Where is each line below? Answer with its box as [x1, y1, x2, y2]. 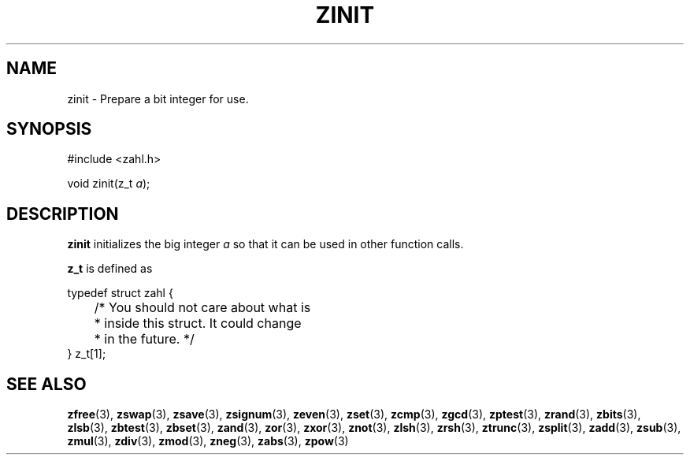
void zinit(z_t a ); [67, 177, 150, 191]
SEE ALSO [6, 374, 87, 394]
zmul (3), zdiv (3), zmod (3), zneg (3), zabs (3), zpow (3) [67, 434, 349, 448]
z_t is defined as [67, 262, 153, 276]
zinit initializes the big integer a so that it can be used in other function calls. [67, 237, 464, 251]
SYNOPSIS [6, 119, 92, 139]
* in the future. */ [94, 331, 195, 348]
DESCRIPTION [6, 203, 119, 224]
